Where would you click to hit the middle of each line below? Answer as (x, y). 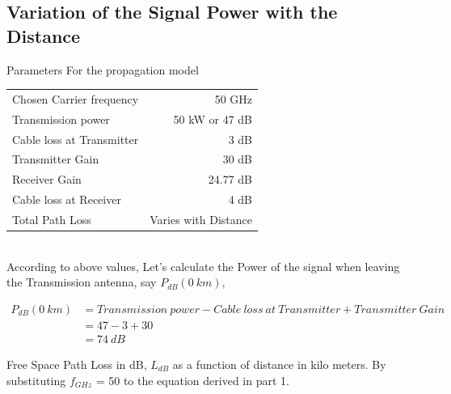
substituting (36, 380)
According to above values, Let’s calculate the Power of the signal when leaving (203, 266)
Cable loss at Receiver (67, 199)
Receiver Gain (47, 179)
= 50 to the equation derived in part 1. (192, 380)
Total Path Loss (52, 219)
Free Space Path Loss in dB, (77, 364)
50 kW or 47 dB (213, 119)
